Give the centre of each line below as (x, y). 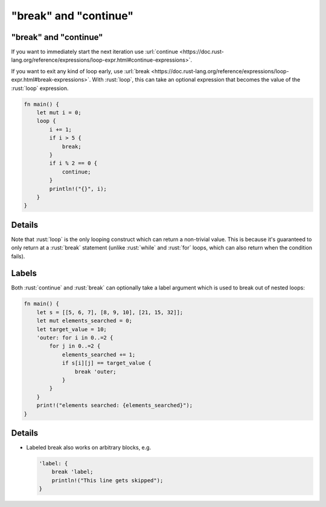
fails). (18, 256)
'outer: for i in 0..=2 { (75, 338)
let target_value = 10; (72, 329)
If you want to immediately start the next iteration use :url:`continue (94, 52)
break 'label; (72, 472)
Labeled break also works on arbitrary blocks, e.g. (89, 448)
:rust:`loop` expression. (40, 88)
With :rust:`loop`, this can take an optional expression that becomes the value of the (196, 80)
